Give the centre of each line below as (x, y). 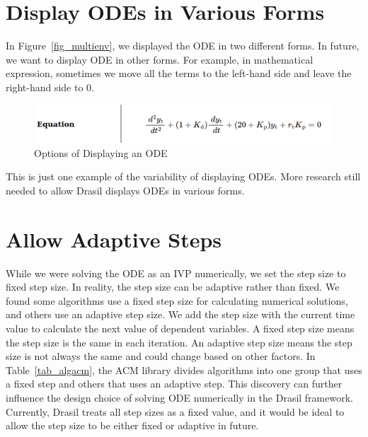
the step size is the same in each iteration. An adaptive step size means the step (179, 342)
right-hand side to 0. (50, 87)
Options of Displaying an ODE (101, 152)
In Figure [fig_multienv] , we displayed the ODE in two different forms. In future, (183, 46)
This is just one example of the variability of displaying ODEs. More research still (183, 176)
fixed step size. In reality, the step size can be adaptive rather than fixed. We (173, 287)
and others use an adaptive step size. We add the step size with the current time (180, 314)
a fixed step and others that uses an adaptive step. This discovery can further (174, 384)
